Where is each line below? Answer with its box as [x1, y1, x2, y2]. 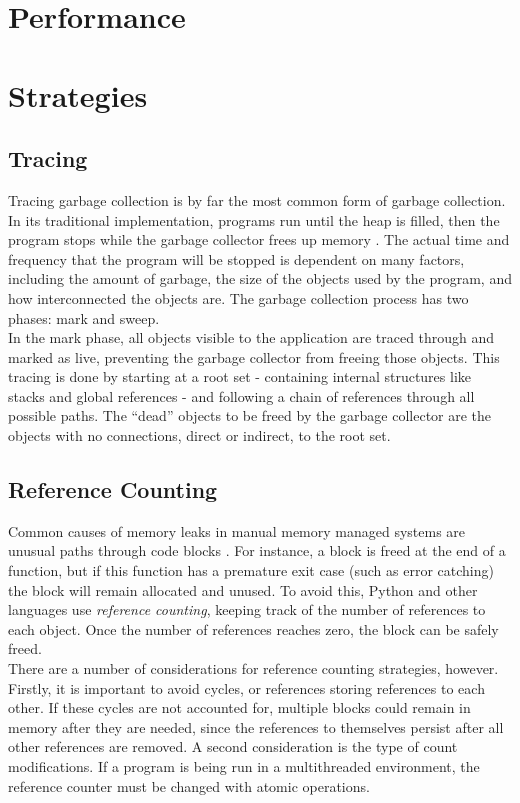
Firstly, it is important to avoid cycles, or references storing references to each [8, 677, 485, 698]
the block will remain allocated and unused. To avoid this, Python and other [8, 579, 478, 600]
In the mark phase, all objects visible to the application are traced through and [8, 327, 495, 348]
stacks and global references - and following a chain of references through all [8, 385, 475, 406]
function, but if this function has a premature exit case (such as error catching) [8, 560, 494, 581]
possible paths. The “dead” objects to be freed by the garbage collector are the [8, 405, 492, 426]
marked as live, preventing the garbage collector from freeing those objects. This [8, 346, 500, 367]
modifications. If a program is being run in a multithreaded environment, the [8, 756, 480, 776]
